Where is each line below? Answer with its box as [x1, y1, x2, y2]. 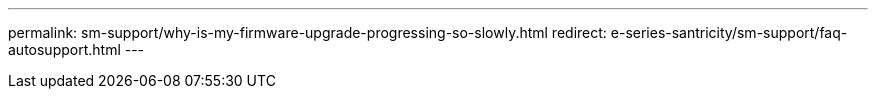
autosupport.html [8, 41, 121, 58]
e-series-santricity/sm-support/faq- [610, 24, 848, 41]
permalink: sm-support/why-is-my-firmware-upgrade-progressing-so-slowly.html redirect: [8, 24, 607, 41]
